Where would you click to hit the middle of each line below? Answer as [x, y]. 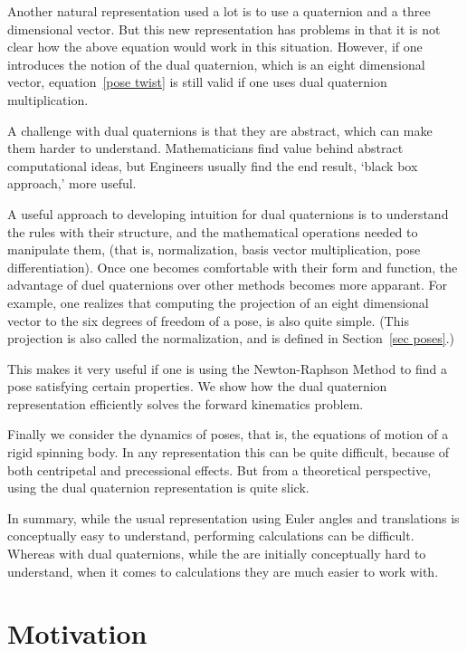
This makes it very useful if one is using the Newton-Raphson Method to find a [228, 368]
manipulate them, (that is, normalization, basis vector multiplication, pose [214, 249]
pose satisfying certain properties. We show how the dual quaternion [197, 386]
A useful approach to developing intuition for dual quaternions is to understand [228, 213]
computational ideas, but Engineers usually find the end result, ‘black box [213, 165]
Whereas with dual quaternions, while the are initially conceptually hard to [217, 554]
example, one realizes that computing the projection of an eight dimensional [218, 302]
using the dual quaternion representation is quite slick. [158, 488]
